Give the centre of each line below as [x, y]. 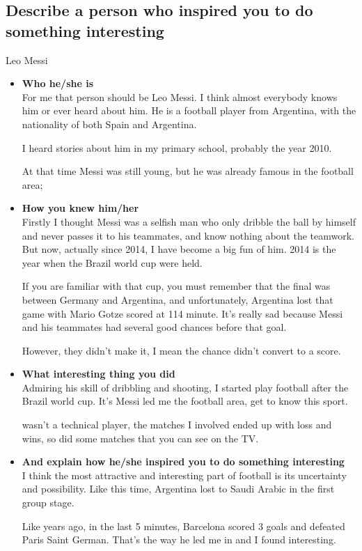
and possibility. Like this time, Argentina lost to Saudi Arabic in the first [178, 489]
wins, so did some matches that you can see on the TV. [140, 438]
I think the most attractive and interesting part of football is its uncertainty [184, 475]
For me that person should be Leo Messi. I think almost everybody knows [180, 96]
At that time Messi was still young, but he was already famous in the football [188, 171]
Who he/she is [58, 83]
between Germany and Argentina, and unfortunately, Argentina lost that [178, 299]
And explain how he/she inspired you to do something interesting [183, 461]
